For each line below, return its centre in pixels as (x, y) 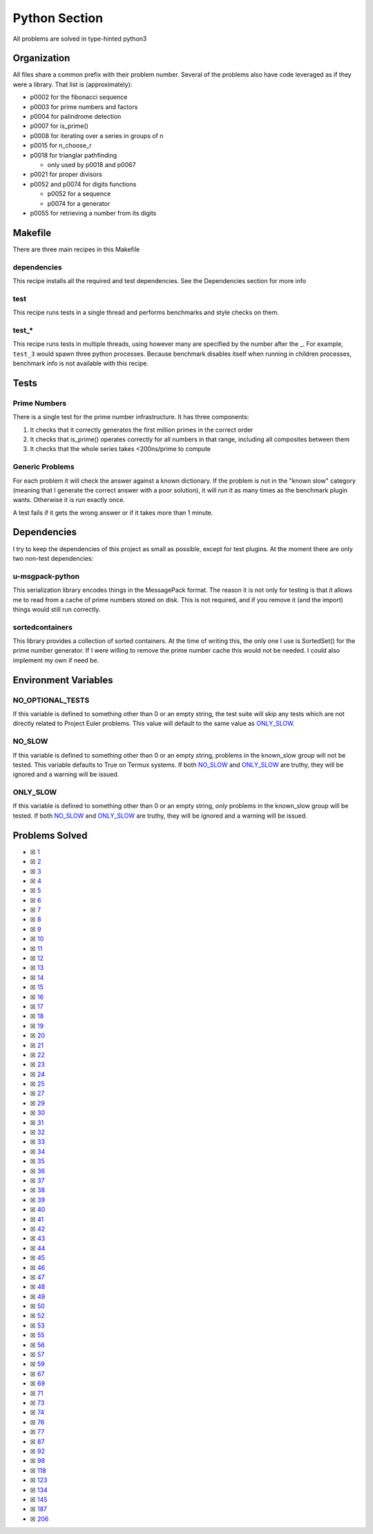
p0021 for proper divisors (66, 174)
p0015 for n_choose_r (61, 146)
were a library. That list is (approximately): (73, 84)
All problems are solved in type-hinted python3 (80, 39)
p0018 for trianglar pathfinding (74, 155)
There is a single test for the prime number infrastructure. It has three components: (131, 417)
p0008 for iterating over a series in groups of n (97, 135)
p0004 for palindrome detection (76, 117)
